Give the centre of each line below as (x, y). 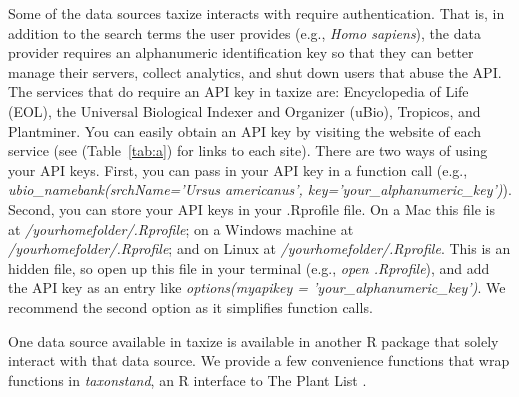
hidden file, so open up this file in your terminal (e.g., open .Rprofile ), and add (249, 267)
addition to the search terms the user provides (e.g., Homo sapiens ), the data (244, 32)
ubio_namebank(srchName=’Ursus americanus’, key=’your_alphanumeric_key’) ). (260, 189)
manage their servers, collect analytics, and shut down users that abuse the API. (255, 71)
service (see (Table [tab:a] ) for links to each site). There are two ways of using (248, 150)
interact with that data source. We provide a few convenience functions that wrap (259, 360)
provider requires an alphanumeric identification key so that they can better (241, 52)
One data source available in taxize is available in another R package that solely (253, 340)
